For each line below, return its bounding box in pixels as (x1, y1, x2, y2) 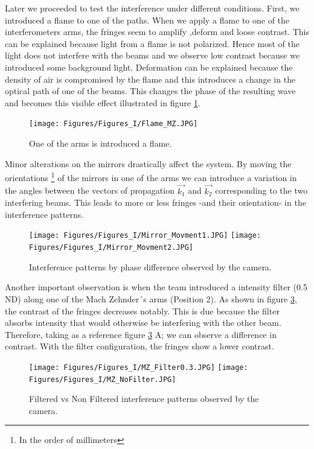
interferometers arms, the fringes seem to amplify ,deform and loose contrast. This (5, 25, 309, 38)
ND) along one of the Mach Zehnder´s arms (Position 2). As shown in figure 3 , (5, 292, 297, 305)
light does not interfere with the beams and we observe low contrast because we (5, 49, 300, 62)
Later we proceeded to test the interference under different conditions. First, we (5, 2, 300, 14)
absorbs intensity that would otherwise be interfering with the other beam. (5, 316, 281, 329)
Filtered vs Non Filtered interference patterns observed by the (29, 392, 259, 405)
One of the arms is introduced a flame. (29, 137, 172, 149)
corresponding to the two (215, 184, 308, 197)
